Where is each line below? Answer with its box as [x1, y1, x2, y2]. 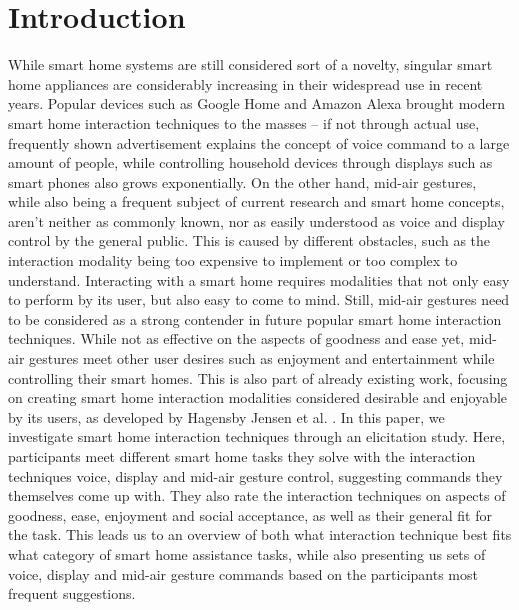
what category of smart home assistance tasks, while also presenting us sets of [8, 543, 486, 564]
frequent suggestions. [8, 583, 136, 604]
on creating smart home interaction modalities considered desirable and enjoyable [8, 387, 508, 408]
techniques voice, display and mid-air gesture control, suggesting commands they [8, 465, 503, 486]
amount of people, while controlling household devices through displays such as [8, 152, 493, 173]
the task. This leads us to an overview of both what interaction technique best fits [8, 524, 512, 545]
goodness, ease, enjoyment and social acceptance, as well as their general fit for [8, 504, 492, 525]
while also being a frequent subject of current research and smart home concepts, [8, 191, 505, 212]
